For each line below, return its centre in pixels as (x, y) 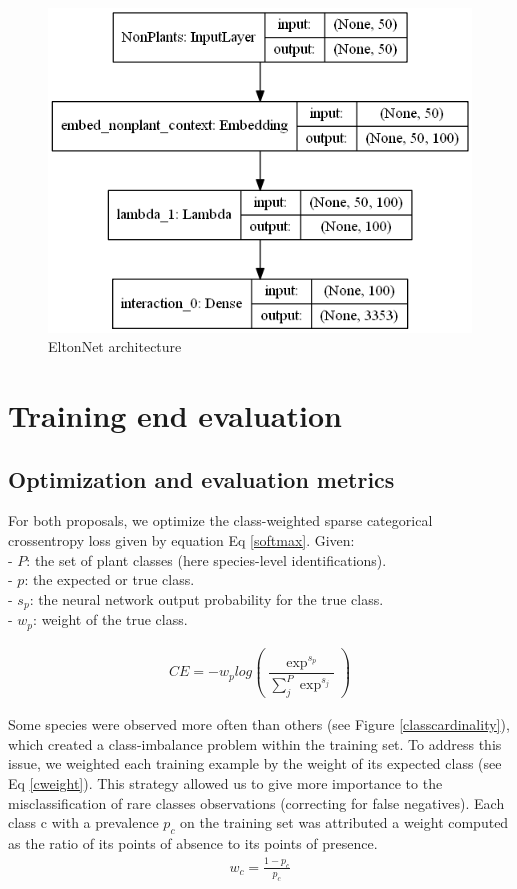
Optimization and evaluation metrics (201, 478)
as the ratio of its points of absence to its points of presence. (193, 842)
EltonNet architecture (115, 346)
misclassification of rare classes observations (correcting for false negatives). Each (256, 802)
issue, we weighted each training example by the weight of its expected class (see (255, 763)
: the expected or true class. (109, 579)
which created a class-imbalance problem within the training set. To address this (255, 743)
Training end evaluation (175, 414)
